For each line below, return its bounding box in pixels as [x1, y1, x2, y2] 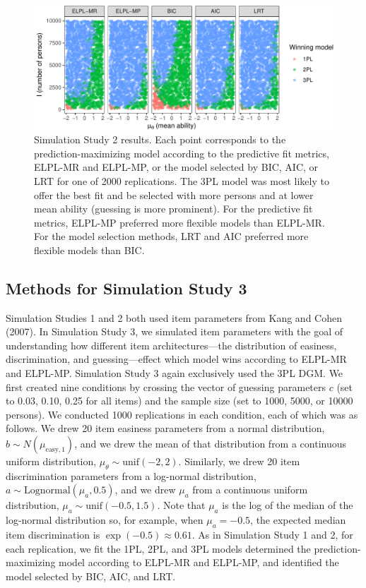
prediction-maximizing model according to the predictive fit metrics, [34, 145, 329, 160]
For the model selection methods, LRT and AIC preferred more [34, 229, 309, 244]
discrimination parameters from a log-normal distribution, [6, 468, 256, 483]
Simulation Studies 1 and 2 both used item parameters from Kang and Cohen [6, 310, 342, 325]
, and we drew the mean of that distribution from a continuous [74, 436, 347, 451]
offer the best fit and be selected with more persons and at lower [34, 187, 314, 202]
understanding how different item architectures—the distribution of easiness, [6, 337, 337, 352]
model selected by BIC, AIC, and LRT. [6, 568, 176, 583]
